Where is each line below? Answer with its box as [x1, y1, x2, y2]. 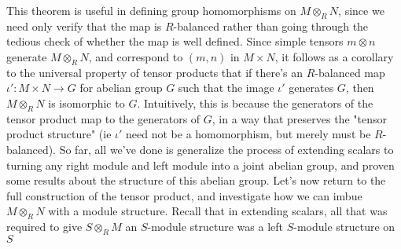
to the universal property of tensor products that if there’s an [6, 64, 304, 80]
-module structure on [293, 218, 395, 235]
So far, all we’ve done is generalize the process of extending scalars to [59, 141, 394, 157]
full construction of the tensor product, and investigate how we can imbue [6, 187, 362, 203]
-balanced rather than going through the [173, 17, 369, 34]
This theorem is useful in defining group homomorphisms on [6, 2, 296, 18]
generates [289, 79, 334, 96]
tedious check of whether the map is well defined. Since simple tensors [6, 33, 344, 49]
